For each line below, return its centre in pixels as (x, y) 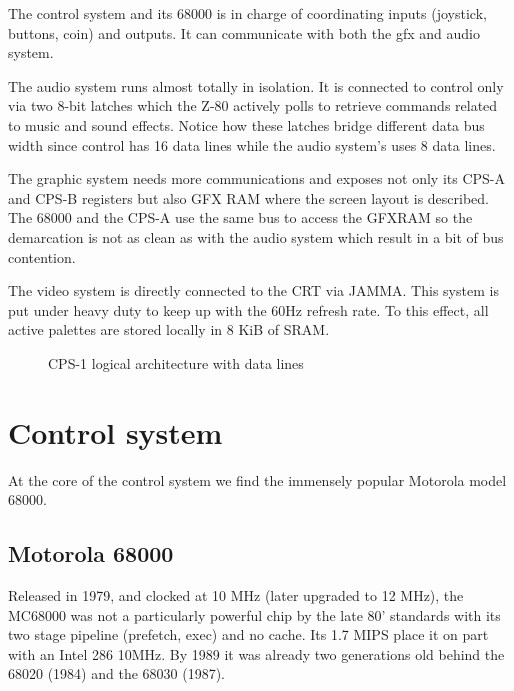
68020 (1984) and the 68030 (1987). (116, 673)
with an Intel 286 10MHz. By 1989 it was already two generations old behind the (256, 653)
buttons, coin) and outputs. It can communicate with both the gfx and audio (244, 32)
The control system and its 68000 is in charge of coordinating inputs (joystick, (247, 13)
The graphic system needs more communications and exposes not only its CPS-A (256, 178)
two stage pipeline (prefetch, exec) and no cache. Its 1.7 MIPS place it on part (248, 634)
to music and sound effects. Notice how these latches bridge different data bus (246, 124)
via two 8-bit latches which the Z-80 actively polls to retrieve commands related (253, 105)
